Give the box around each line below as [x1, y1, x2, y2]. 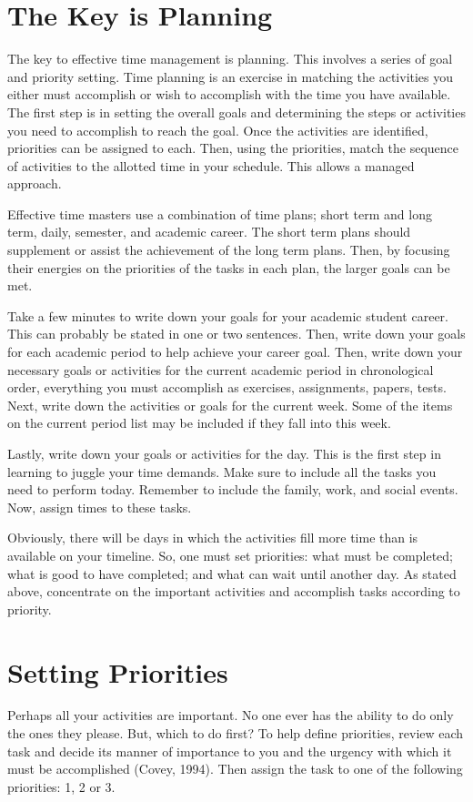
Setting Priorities [7, 653, 228, 690]
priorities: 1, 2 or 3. [7, 777, 116, 796]
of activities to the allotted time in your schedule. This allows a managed [7, 156, 415, 175]
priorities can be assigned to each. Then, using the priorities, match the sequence [7, 138, 459, 157]
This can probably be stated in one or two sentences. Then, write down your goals [7, 324, 466, 343]
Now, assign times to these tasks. [7, 497, 192, 516]
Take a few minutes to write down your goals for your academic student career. [7, 306, 448, 325]
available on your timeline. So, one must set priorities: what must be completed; [7, 545, 454, 564]
